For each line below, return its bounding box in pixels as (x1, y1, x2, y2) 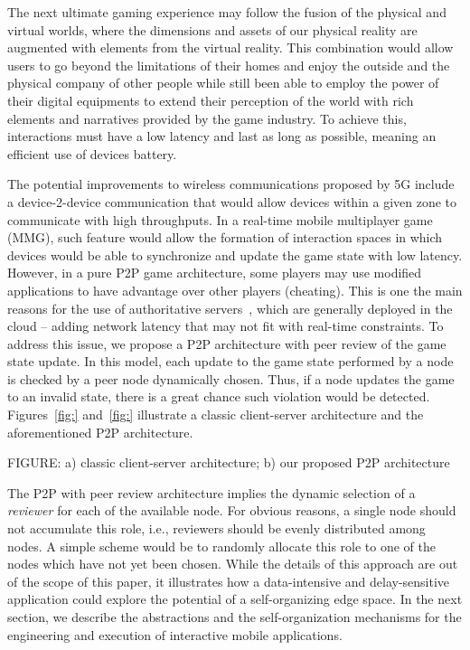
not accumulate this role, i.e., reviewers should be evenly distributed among (7, 519, 426, 538)
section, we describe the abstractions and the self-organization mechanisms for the (7, 608, 462, 626)
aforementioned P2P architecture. (7, 422, 193, 441)
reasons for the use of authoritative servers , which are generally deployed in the (7, 298, 453, 317)
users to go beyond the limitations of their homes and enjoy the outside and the (7, 55, 450, 74)
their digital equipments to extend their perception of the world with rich (7, 90, 414, 109)
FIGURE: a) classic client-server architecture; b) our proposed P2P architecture (7, 453, 450, 472)
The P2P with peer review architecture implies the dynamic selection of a (7, 483, 416, 502)
